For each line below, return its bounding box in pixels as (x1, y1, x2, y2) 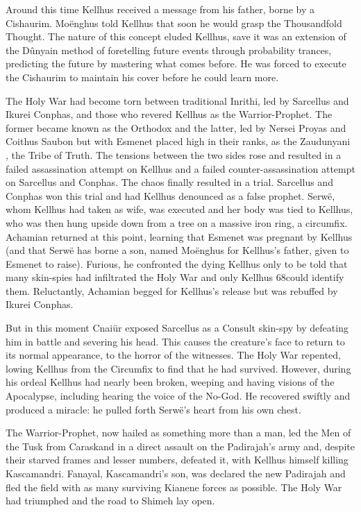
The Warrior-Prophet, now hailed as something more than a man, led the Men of (6, 425, 351, 440)
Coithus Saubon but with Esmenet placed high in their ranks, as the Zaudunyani (6, 134, 351, 148)
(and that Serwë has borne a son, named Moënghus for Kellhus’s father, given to (6, 243, 349, 257)
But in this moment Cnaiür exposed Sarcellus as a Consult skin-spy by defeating (6, 321, 349, 335)
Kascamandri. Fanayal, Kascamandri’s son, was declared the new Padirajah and (6, 466, 346, 480)
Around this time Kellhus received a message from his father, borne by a (6, 2, 315, 16)
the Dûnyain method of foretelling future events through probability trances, (6, 42, 332, 57)
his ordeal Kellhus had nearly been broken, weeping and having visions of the (6, 375, 335, 389)
